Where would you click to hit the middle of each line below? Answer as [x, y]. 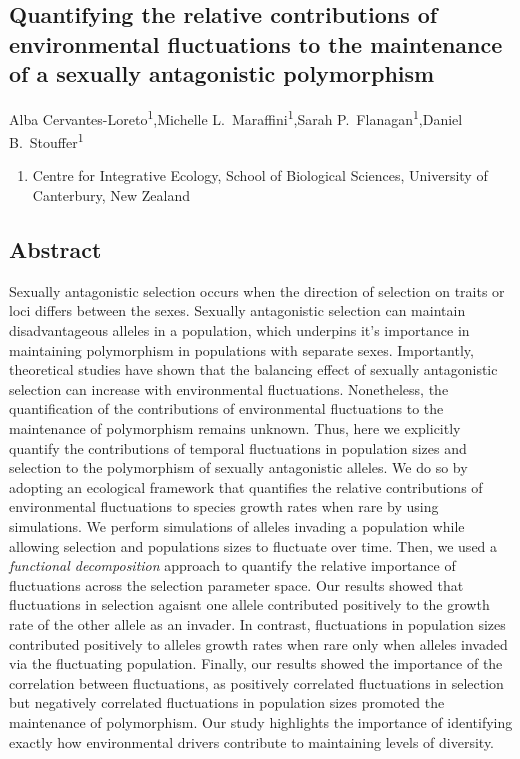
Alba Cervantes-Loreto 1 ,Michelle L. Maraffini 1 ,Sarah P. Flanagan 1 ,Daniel [236, 117]
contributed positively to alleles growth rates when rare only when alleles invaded [258, 643]
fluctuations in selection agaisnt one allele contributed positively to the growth [249, 604]
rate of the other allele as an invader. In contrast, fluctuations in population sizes [257, 623]
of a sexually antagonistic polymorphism [222, 73]
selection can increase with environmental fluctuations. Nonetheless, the [229, 388]
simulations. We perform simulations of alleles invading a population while [237, 526]
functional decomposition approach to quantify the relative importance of [232, 565]
